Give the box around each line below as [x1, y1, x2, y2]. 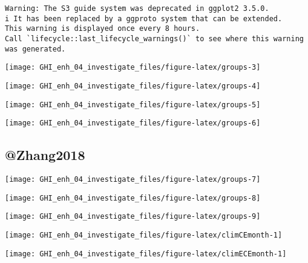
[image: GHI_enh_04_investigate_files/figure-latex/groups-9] [5, 212, 261, 221]
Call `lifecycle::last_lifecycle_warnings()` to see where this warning [5, 34, 304, 43]
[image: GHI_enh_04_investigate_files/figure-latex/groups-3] [5, 63, 261, 72]
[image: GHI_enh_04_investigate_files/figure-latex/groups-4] [5, 81, 261, 90]
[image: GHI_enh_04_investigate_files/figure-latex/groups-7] [5, 175, 261, 184]
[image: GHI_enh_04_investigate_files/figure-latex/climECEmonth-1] [5, 249, 287, 258]
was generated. [5, 44, 66, 53]
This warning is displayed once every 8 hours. [5, 24, 200, 33]
